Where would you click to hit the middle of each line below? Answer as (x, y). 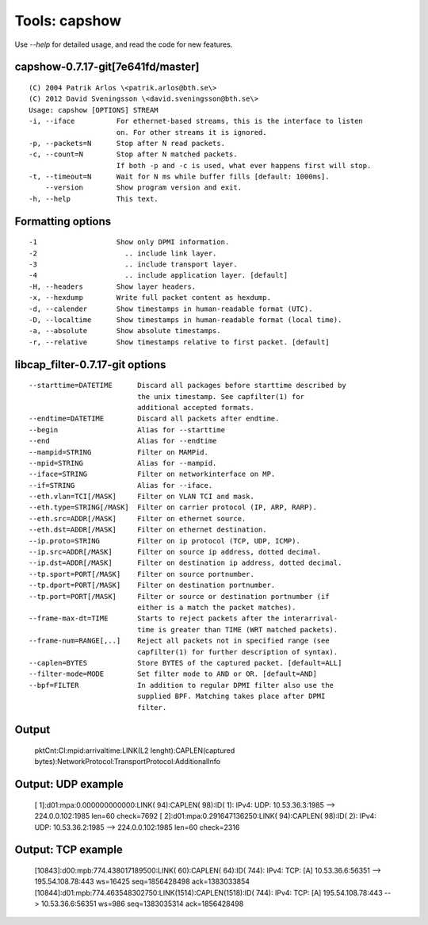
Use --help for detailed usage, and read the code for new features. (124, 44)
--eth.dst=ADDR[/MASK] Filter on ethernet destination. (148, 530)
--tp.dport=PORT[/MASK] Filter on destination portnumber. (152, 585)
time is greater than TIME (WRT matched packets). (238, 629)
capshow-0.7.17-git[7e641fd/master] (107, 67)
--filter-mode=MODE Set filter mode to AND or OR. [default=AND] (173, 674)
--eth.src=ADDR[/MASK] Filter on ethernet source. (138, 518)
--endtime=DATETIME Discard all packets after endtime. (154, 419)
